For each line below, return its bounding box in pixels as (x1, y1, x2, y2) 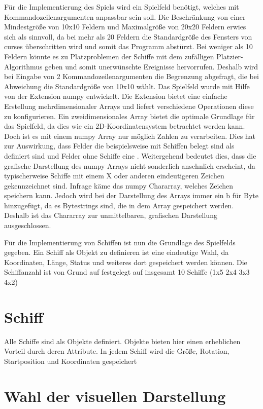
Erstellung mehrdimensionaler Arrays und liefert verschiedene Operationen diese (4, 100, 254, 111)
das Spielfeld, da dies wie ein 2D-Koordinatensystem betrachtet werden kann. (4, 121, 245, 131)
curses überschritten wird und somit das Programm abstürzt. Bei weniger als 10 (4, 41, 253, 52)
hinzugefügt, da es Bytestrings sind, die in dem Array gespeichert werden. (4, 200, 234, 210)
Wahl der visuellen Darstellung (4, 385, 226, 406)
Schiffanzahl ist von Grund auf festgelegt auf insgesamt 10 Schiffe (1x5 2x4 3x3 (4, 267, 250, 277)
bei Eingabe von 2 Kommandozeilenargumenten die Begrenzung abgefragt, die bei (4, 71, 259, 82)
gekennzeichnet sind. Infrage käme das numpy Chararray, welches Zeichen (4, 180, 234, 191)
